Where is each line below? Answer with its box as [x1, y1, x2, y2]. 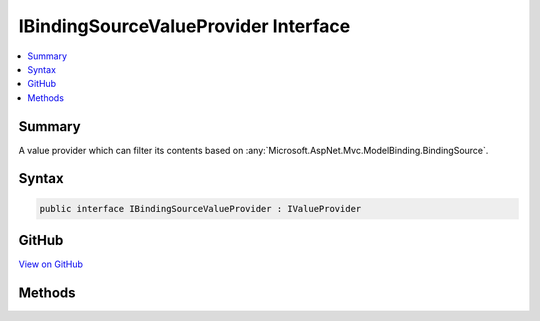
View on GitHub [18, 258, 84, 270]
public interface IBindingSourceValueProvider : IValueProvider [39, 203, 362, 214]
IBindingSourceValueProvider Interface [18, 15, 351, 37]
